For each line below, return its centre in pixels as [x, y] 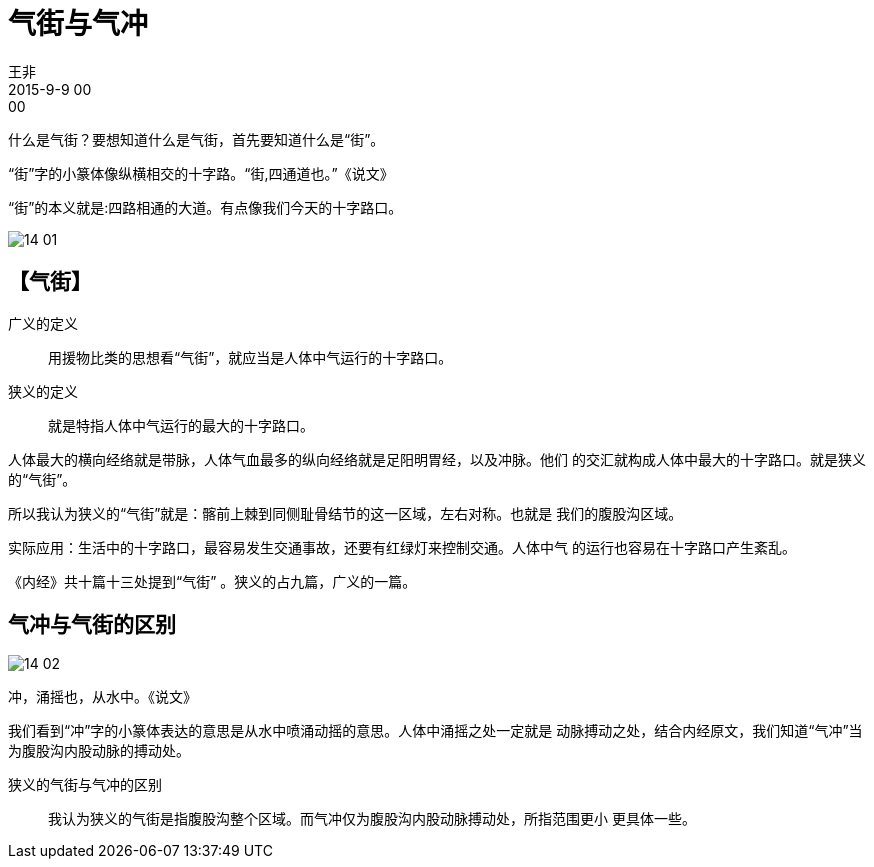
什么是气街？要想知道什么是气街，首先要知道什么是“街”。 [196, 139]
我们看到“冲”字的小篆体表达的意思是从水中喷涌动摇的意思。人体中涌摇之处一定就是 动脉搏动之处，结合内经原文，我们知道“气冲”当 [435, 731]
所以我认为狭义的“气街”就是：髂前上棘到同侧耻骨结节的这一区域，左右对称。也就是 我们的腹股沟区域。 [345, 513]
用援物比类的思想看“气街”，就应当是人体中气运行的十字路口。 [250, 357]
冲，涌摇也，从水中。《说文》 [102, 697]
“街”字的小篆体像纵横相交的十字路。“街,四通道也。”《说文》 [201, 173]
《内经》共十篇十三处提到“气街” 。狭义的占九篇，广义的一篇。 [212, 581]
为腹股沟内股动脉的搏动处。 [99, 751]
